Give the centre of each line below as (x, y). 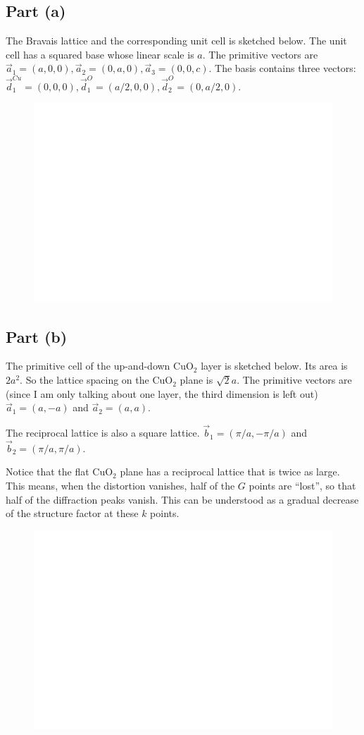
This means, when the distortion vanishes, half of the (120, 486)
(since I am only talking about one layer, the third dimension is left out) (162, 393)
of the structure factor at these (72, 513)
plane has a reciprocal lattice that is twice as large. (230, 472)
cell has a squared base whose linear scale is (100, 54)
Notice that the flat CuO (59, 472)
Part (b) (37, 336)
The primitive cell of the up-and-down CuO (100, 366)
